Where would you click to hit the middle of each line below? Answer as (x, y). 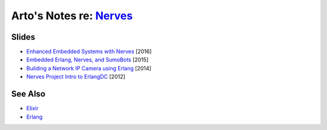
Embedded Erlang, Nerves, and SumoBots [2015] (88, 60)
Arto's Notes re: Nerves (72, 16)
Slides (23, 37)
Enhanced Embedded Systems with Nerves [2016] (89, 52)
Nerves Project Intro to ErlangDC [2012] (76, 77)
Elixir (32, 108)
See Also (28, 94)
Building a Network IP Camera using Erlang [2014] (89, 68)
